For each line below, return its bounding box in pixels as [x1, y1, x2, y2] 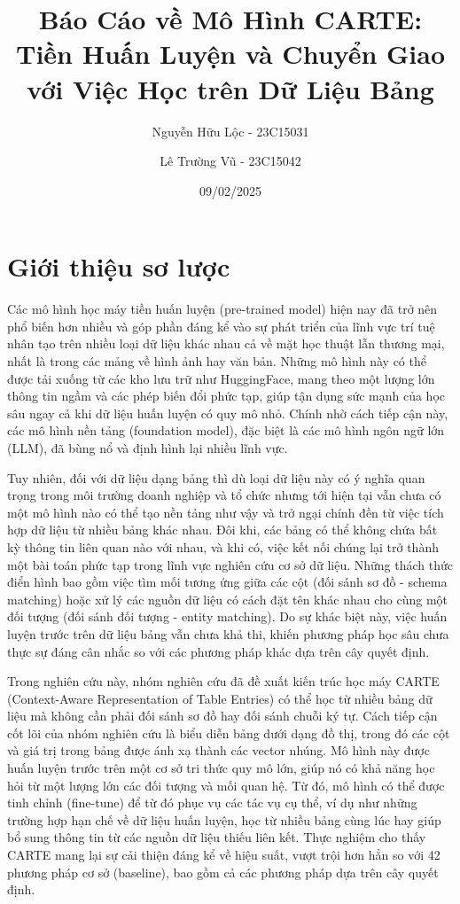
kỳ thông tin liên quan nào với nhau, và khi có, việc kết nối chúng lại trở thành [7, 537, 439, 556]
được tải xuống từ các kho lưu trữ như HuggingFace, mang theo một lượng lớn [7, 369, 435, 387]
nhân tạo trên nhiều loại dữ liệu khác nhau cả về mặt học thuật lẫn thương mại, [7, 334, 445, 353]
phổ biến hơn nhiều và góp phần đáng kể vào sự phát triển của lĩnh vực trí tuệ [7, 316, 435, 335]
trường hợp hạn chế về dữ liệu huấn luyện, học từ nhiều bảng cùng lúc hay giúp [7, 810, 441, 829]
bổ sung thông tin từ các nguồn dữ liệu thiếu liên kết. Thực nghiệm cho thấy [7, 828, 426, 846]
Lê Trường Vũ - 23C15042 [160, 152, 301, 170]
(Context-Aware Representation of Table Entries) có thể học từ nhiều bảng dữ [7, 689, 433, 707]
